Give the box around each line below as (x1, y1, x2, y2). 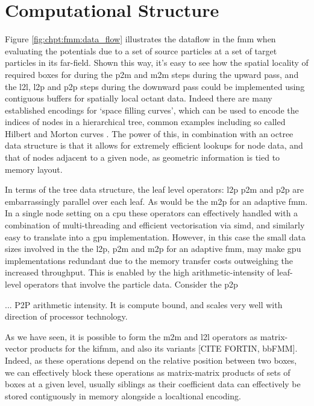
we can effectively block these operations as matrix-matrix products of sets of (5, 366, 290, 378)
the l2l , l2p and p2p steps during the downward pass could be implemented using (5, 80, 305, 92)
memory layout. (5, 163, 63, 175)
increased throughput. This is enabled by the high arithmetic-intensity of (5, 266, 274, 279)
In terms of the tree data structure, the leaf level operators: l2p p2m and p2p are (5, 183, 304, 196)
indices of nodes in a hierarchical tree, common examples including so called (5, 115, 286, 128)
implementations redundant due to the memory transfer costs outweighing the (5, 254, 294, 266)
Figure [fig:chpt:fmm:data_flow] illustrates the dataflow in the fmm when (5, 33, 276, 45)
